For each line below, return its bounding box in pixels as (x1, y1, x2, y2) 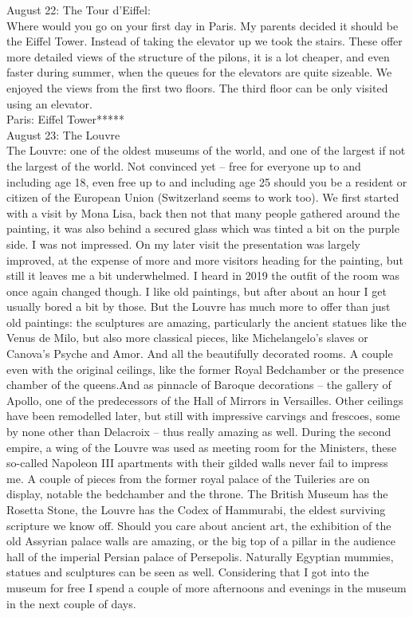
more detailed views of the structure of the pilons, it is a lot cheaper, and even (6, 48, 390, 65)
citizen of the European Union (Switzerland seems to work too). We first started (6, 189, 399, 206)
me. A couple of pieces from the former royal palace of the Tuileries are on (6, 470, 370, 486)
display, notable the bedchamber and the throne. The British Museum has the (6, 485, 388, 502)
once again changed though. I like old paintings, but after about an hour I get (6, 282, 387, 299)
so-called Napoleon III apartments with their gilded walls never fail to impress (6, 454, 388, 471)
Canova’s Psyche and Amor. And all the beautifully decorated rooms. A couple (6, 345, 393, 362)
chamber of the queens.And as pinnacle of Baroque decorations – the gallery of (6, 376, 391, 393)
